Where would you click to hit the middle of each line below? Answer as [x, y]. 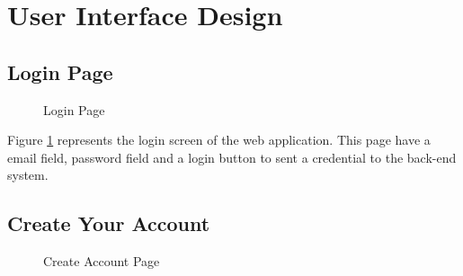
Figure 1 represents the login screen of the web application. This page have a [219, 140]
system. [28, 175]
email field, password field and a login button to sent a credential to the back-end [232, 157]
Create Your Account [109, 223]
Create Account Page [102, 261]
